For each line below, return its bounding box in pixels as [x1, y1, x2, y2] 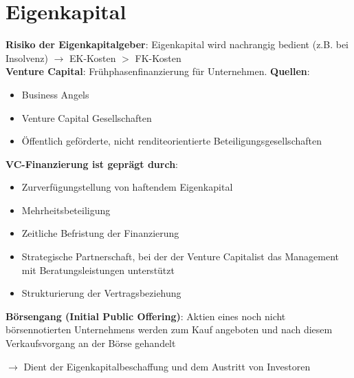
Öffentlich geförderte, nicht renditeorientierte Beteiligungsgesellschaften [21, 134, 322, 148]
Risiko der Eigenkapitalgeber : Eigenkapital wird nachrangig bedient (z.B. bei [5, 37, 349, 52]
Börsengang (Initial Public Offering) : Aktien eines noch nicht [5, 308, 286, 323]
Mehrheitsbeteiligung [21, 202, 111, 217]
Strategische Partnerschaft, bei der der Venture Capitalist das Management [21, 249, 339, 264]
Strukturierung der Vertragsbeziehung [21, 286, 181, 300]
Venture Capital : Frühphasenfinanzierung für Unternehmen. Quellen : [5, 64, 310, 78]
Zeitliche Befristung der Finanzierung [21, 226, 179, 240]
